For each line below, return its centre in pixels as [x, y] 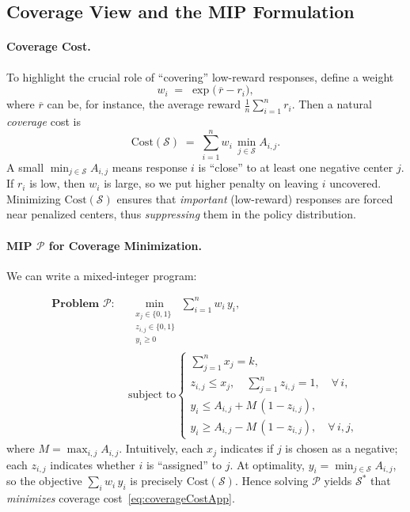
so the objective [44, 481]
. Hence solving [271, 481]
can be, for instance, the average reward [144, 104]
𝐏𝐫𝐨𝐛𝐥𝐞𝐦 [76, 303]
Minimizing [34, 198]
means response [150, 167]
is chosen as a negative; [342, 448]
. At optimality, [267, 464]
